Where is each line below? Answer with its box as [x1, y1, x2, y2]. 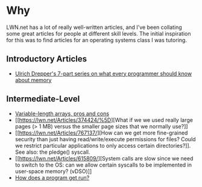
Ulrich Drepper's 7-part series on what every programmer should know [14, 70, 192, 77]
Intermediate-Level [6, 94, 80, 104]
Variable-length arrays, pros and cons [14, 110, 110, 117]
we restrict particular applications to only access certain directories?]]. [14, 142, 191, 149]
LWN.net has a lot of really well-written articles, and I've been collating [6, 24, 182, 31]
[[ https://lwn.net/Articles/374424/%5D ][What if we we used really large [14, 116, 193, 124]
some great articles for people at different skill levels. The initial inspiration [6, 30, 191, 37]
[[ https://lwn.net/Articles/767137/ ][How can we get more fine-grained [14, 129, 188, 136]
